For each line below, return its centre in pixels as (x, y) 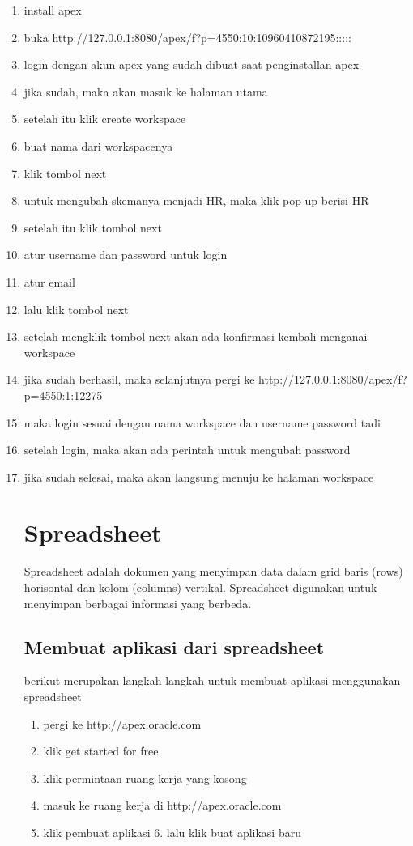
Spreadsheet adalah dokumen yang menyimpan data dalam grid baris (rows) (213, 571)
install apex (53, 10)
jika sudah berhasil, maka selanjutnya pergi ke (139, 379)
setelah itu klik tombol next (93, 227)
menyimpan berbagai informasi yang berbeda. (138, 603)
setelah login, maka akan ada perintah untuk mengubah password (187, 450)
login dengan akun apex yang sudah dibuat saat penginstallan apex (192, 64)
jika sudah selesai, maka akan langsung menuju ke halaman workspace (199, 476)
